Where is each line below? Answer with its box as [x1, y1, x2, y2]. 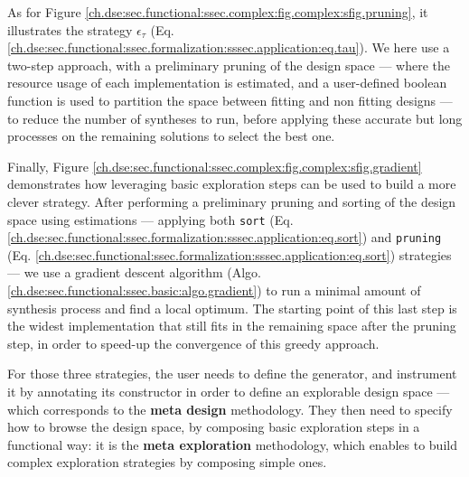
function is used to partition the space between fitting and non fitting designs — [7, 90, 453, 109]
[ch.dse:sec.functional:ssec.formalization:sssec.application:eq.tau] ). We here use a [7, 38, 450, 57]
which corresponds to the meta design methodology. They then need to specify [7, 399, 453, 418]
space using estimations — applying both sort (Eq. [7, 210, 294, 229]
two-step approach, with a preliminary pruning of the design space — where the [7, 55, 451, 74]
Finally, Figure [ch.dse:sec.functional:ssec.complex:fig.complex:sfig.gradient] [7, 156, 422, 175]
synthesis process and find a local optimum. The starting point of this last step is [7, 298, 457, 317]
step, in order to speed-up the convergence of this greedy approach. [7, 333, 380, 352]
